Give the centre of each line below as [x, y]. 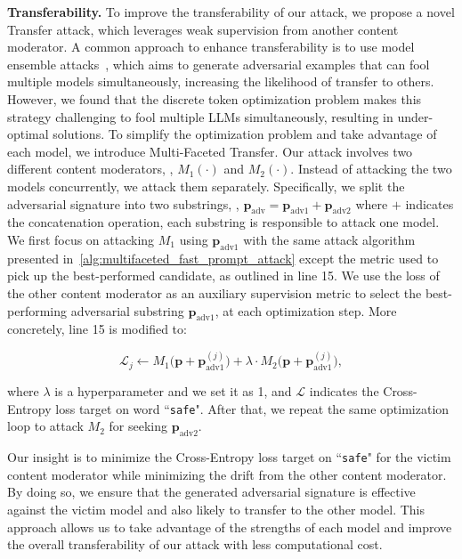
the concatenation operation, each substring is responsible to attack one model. [223, 222]
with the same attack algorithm [329, 239]
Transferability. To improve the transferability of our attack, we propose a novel [231, 12]
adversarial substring [127, 310]
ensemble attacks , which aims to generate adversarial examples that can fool [219, 64]
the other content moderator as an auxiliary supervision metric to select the [215, 292]
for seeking [138, 426]
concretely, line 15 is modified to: [97, 329]
